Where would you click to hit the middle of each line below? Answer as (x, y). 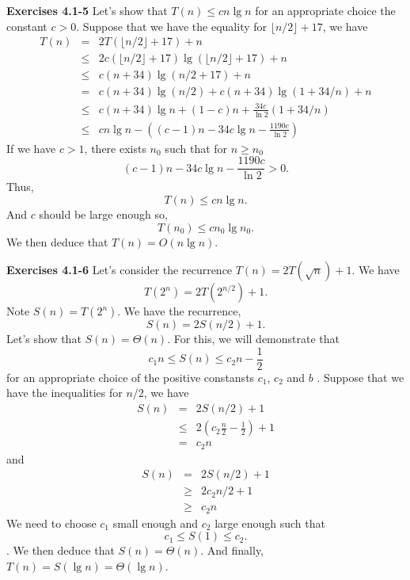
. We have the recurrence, (179, 311)
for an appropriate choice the (325, 10)
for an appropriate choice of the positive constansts (131, 377)
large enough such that (270, 523)
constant (27, 26)
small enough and (156, 523)
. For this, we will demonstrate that (253, 339)
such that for (196, 148)
